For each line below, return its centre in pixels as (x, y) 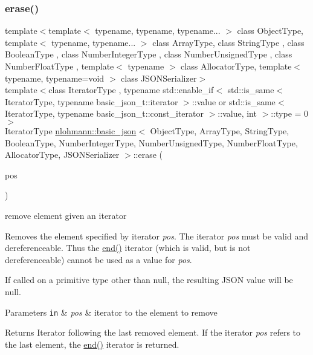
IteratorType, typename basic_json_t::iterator (92, 101)
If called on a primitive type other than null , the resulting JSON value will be (149, 280)
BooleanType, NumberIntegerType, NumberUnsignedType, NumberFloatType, (151, 142)
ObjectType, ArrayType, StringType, (220, 130)
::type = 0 (290, 113)
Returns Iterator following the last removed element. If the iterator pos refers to (153, 332)
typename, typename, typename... (158, 31)
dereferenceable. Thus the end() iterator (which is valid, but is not (128, 248)
